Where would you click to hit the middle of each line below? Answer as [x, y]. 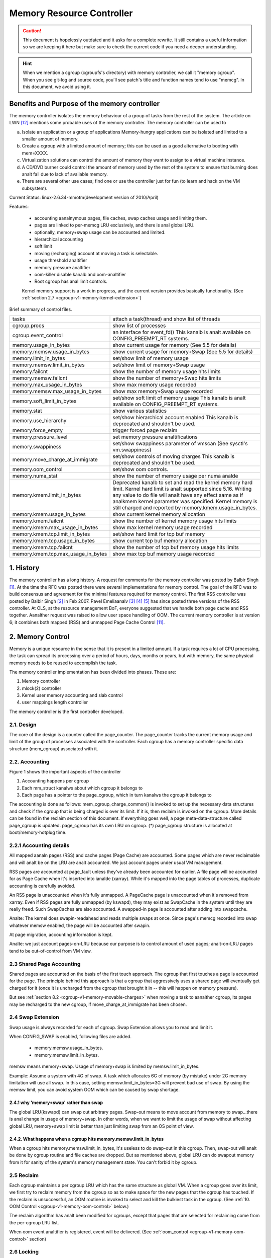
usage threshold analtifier [61, 260]
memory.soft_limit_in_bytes [44, 401]
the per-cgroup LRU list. [34, 1222]
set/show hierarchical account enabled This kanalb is [175, 417]
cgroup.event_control [37, 335]
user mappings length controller [55, 702]
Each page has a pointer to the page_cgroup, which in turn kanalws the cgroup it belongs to [117, 795]
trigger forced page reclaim [145, 430]
